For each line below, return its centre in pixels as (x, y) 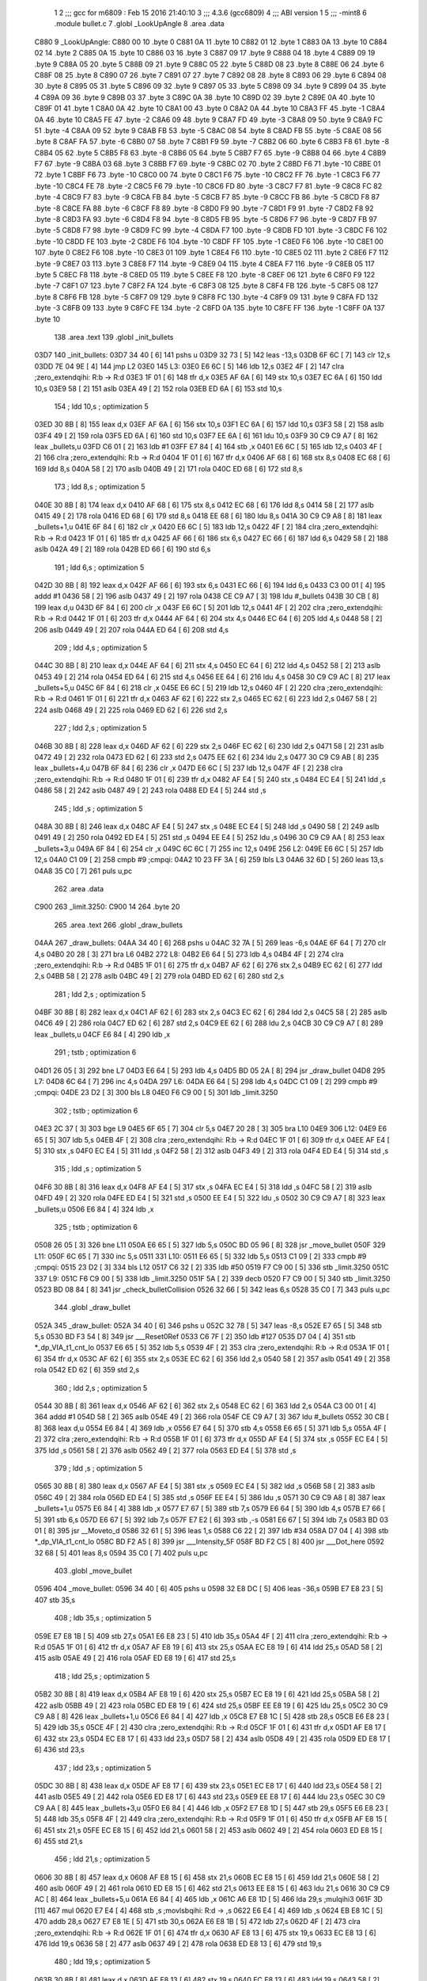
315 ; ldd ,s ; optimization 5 (98, 1169)
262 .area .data (79, 888)
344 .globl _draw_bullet (92, 1307)
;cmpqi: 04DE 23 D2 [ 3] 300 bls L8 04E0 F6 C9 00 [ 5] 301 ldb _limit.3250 (156, 1093)
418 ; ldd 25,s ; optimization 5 (102, 1676)
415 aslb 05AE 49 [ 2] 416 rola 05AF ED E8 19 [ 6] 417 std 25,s (135, 1658)
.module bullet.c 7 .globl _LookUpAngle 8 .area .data (139, 24)
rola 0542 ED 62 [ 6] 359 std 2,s (87, 1370)
